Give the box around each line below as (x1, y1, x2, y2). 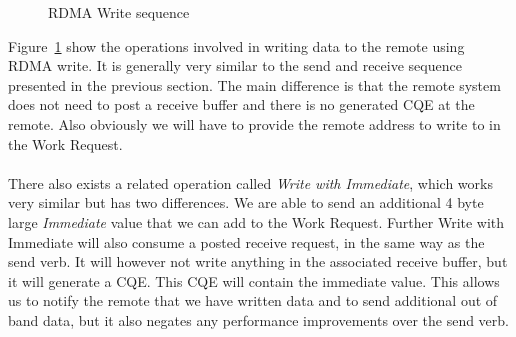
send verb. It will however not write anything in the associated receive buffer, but (8, 251, 508, 272)
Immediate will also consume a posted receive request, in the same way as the (8, 231, 485, 252)
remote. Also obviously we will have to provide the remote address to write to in (8, 113, 501, 134)
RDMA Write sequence (48, 2, 190, 22)
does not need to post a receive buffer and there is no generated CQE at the (8, 94, 475, 115)
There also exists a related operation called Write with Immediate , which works (8, 172, 493, 193)
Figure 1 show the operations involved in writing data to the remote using (8, 35, 465, 56)
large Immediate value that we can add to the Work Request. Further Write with (8, 211, 505, 232)
